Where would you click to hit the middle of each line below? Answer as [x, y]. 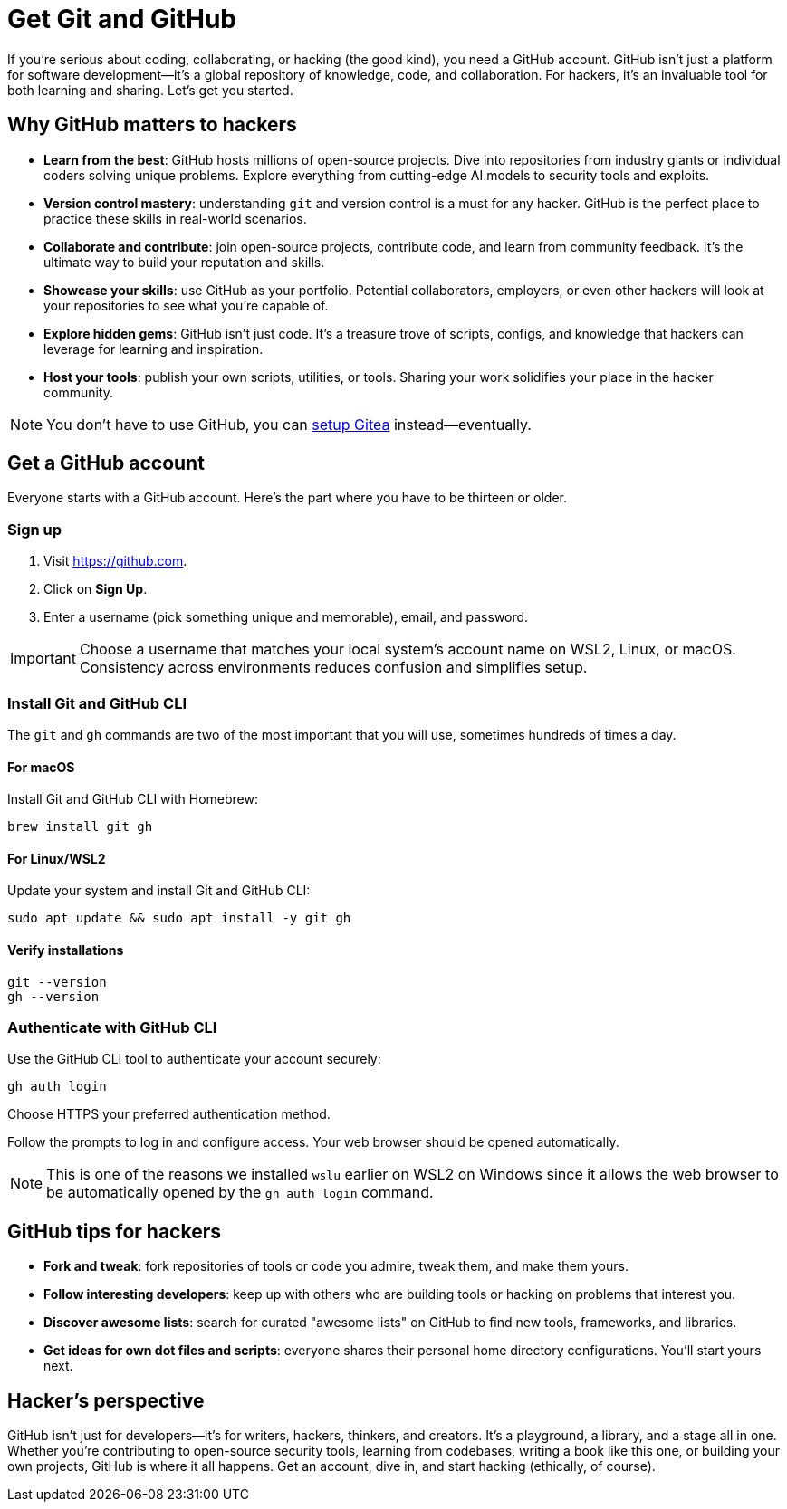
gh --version [53, 996]
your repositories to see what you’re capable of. [186, 305]
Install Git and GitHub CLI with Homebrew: [133, 799]
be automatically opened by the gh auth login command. [240, 1193]
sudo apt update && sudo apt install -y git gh [179, 918]
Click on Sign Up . [96, 589]
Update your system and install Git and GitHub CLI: [159, 891]
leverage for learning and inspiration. [154, 349]
